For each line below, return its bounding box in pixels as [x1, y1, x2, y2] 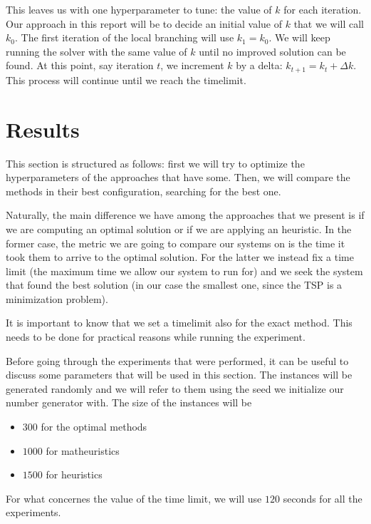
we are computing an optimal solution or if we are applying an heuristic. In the [6, 221, 352, 236]
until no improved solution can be [199, 43, 346, 58]
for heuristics [46, 467, 103, 482]
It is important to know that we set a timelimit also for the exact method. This [6, 315, 352, 330]
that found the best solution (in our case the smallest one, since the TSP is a [6, 277, 343, 292]
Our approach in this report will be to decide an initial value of [6, 16, 282, 31]
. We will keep [268, 30, 330, 45]
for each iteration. [283, 2, 362, 16]
